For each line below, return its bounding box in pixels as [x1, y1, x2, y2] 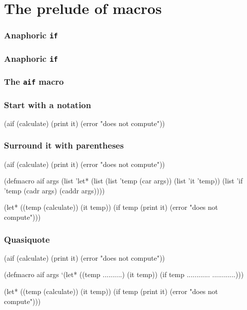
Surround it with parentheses [4, 139, 124, 152]
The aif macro [4, 75, 64, 88]
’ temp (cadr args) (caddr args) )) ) [4, 185, 105, 195]
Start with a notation [4, 98, 91, 111]
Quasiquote [4, 233, 50, 245]
